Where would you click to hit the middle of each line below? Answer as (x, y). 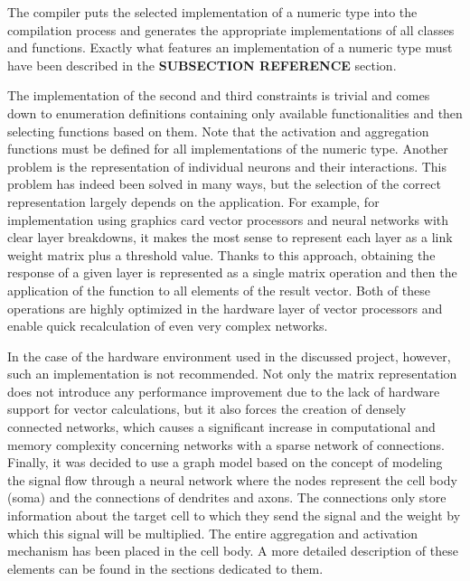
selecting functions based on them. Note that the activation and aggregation (218, 131)
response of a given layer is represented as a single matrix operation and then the (232, 272)
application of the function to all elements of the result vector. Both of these (219, 290)
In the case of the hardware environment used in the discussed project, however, (229, 356)
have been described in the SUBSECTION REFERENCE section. (202, 65)
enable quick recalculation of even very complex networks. (168, 326)
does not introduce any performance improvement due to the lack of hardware (224, 391)
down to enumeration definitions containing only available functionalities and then (235, 112)
